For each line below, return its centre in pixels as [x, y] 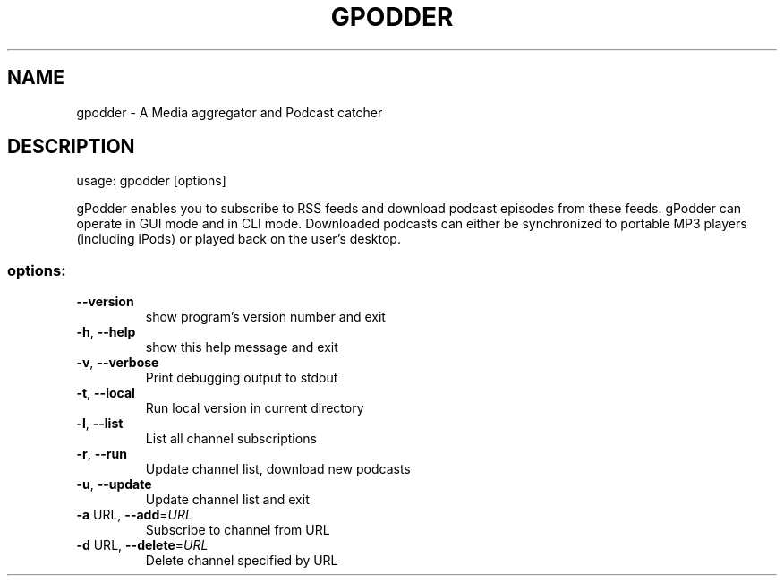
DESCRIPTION [71, 147]
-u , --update [114, 484]
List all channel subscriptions [231, 439]
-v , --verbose [118, 363]
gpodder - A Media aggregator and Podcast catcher [230, 112]
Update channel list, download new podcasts [278, 469]
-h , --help [106, 332]
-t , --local [106, 393]
